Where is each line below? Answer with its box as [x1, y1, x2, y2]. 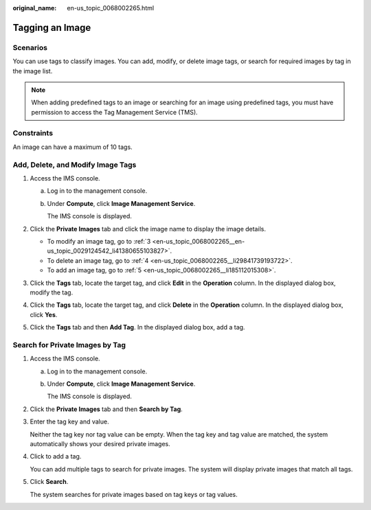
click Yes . [30, 310, 58, 318]
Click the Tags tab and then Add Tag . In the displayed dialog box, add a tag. [30, 323, 245, 332]
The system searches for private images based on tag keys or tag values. [30, 490, 238, 498]
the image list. [12, 67, 53, 75]
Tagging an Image [12, 21, 91, 34]
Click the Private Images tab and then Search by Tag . [30, 405, 183, 413]
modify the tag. [30, 288, 74, 297]
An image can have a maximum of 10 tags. [12, 143, 133, 151]
